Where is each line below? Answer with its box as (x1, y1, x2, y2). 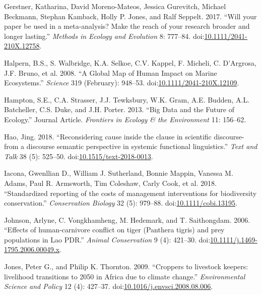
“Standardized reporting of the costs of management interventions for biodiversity (4, 187, 257, 198)
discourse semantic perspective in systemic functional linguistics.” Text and (26, 141, 257, 152)
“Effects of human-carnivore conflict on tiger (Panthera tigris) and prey (4, 224, 225, 235)
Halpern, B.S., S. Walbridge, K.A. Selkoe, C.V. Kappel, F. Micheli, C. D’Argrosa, (4, 57, 257, 68)
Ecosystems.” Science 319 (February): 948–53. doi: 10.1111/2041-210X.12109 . (4, 77, 239, 88)
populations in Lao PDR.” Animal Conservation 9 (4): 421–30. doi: (4, 234, 211, 244)
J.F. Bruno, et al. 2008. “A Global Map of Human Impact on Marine (4, 67, 217, 78)
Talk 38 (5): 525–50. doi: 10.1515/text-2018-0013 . (4, 151, 153, 161)
